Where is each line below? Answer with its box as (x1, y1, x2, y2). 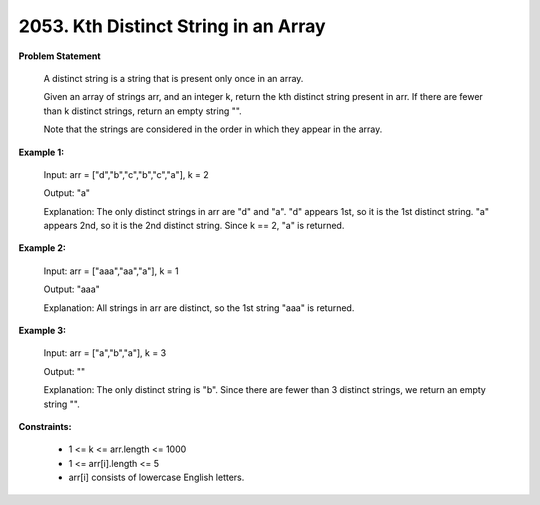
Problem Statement (18, 50, 101, 62)
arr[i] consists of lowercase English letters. (68, 471, 245, 484)
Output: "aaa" (43, 283, 100, 295)
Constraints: (18, 420, 72, 432)
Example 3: (18, 325, 67, 337)
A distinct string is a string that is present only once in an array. (43, 72, 304, 84)
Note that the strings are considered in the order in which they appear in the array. (43, 123, 383, 135)
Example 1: (18, 146, 65, 158)
